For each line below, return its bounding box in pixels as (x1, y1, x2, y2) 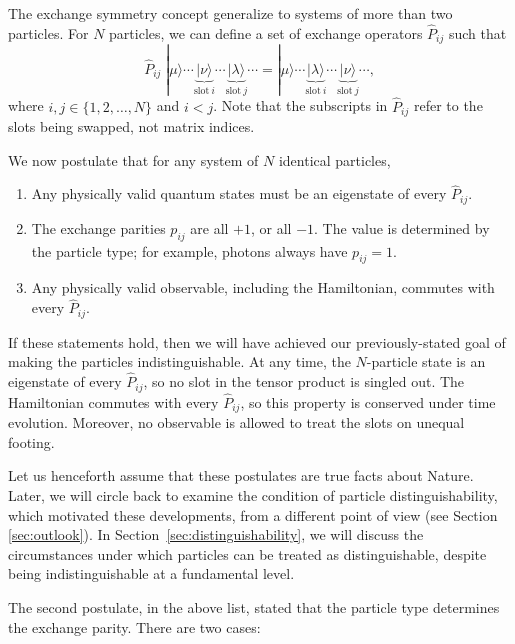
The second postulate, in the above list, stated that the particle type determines (8, 596, 500, 617)
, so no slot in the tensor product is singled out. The (143, 371, 465, 392)
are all (190, 217, 229, 238)
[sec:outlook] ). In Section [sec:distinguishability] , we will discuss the (8, 524, 424, 545)
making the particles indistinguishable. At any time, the (8, 351, 351, 372)
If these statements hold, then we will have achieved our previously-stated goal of (8, 331, 506, 352)
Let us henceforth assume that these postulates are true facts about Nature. (8, 465, 474, 486)
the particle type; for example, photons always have (31, 240, 348, 261)
